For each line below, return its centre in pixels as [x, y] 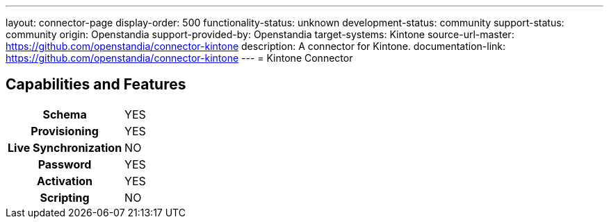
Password [65, 164]
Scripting [65, 197]
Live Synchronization [65, 147]
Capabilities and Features [96, 85]
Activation [65, 181]
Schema [65, 114]
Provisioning [65, 131]
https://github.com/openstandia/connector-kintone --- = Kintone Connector [179, 58]
